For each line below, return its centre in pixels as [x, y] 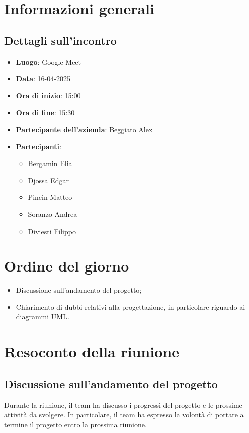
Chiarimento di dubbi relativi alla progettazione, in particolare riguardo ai [131, 307]
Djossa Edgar [49, 180]
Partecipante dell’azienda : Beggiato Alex [84, 129]
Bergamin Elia [50, 163]
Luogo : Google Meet [49, 61]
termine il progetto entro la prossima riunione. [75, 424]
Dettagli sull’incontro [60, 40]
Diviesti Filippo [52, 231]
